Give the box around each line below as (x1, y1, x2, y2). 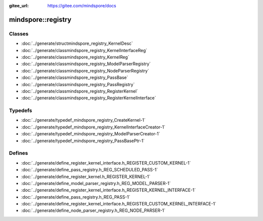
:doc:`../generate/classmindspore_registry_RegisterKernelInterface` (21, 95, 156, 101)
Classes (9, 30, 29, 37)
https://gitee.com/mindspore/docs (47, 3, 116, 8)
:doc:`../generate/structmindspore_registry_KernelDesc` (21, 40, 133, 46)
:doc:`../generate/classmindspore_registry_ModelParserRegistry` (21, 61, 151, 67)
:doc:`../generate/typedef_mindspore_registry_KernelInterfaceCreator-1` (21, 124, 166, 130)
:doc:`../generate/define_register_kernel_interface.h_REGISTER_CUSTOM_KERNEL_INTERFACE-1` (21, 201, 217, 207)
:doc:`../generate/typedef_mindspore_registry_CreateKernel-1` (21, 117, 146, 123)
